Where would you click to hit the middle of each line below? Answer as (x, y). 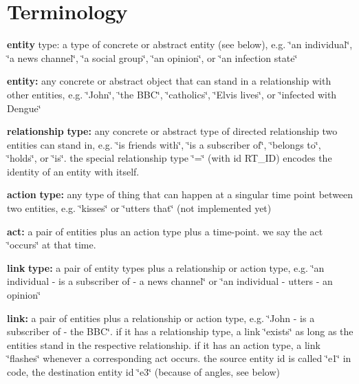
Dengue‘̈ (24, 108)
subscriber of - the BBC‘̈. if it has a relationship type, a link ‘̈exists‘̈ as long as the (180, 331)
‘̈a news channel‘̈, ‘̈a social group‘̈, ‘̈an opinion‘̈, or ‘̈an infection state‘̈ (152, 57)
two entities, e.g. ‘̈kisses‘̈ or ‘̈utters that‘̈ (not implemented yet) (139, 208)
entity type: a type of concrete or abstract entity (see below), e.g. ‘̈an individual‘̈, (180, 44)
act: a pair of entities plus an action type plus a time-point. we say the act (165, 231)
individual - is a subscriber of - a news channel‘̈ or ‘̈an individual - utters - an (170, 281)
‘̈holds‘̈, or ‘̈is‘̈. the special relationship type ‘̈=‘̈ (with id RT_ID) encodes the (170, 158)
